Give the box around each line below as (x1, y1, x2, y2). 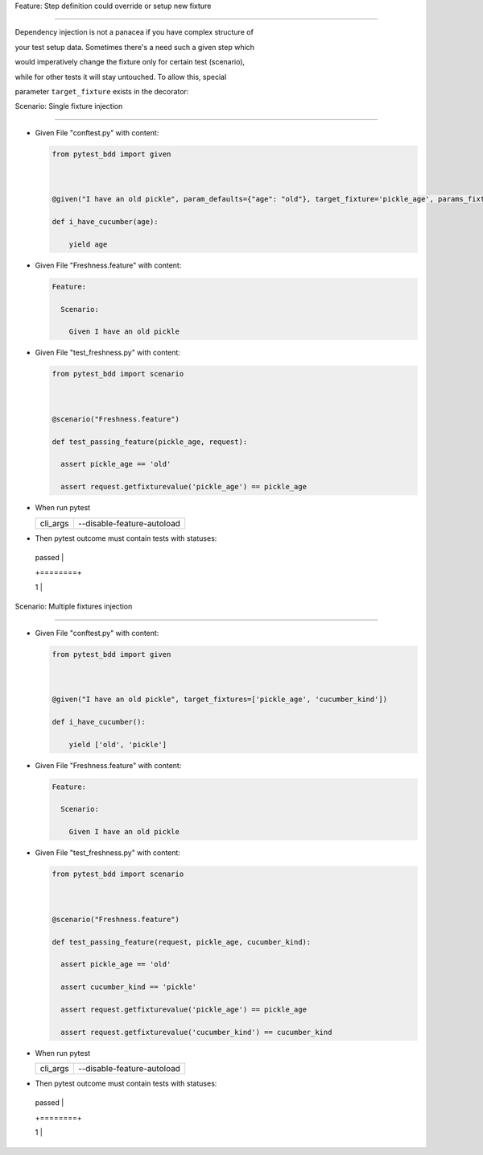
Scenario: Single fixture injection (14, 102, 123, 111)
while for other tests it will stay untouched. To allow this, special (14, 72, 227, 81)
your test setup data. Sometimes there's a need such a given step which (14, 42, 255, 52)
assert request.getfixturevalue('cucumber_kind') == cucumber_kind (60, 1028, 332, 1037)
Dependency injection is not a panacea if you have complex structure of (14, 27, 254, 37)
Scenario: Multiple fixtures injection (14, 601, 133, 612)
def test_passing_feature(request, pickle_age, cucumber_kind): (52, 937, 312, 946)
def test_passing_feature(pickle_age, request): (52, 437, 248, 447)
